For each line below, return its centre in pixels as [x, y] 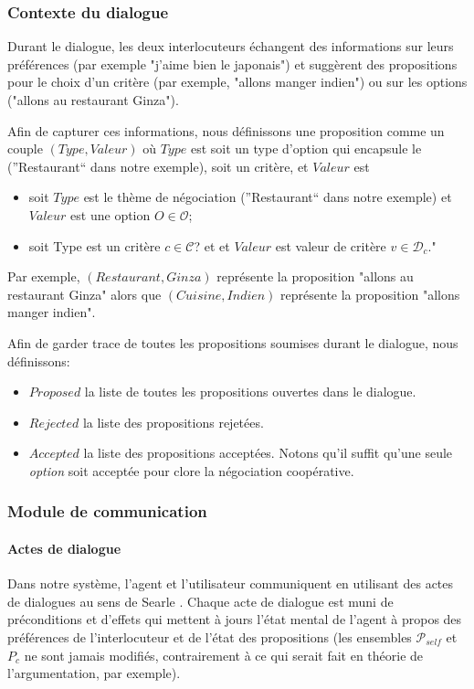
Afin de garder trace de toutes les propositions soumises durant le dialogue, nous [233, 342]
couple [25, 148]
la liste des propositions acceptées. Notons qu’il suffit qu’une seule [268, 453]
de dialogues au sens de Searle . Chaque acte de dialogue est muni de [200, 601]
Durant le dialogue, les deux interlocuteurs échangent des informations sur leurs [231, 46]
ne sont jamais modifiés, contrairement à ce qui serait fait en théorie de [224, 655]
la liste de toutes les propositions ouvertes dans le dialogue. [250, 392]
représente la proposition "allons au [315, 276]
